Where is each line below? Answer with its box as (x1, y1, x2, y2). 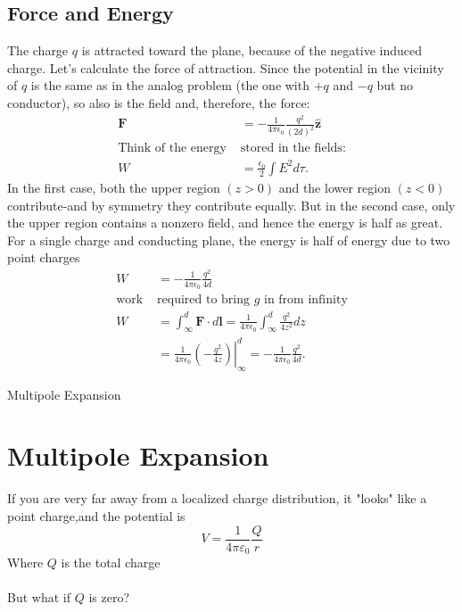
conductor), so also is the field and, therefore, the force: (7, 93, 310, 112)
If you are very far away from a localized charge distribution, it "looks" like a (7, 489, 427, 508)
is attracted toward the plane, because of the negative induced (81, 41, 422, 60)
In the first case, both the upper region (7, 178, 220, 196)
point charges (7, 248, 80, 267)
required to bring (157, 294, 250, 307)
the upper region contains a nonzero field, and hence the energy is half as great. (7, 213, 443, 232)
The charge (7, 41, 69, 60)
